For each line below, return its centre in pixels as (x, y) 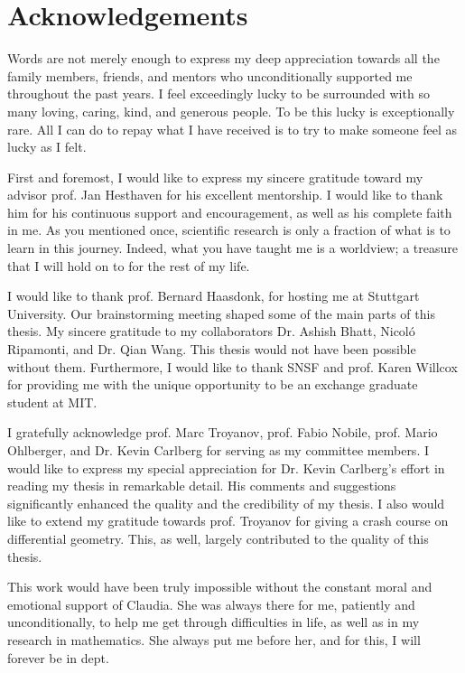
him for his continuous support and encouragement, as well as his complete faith (230, 212)
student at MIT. (52, 402)
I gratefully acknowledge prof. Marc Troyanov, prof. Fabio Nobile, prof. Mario (223, 432)
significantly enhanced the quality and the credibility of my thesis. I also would (226, 503)
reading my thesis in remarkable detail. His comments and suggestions (202, 486)
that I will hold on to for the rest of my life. (129, 265)
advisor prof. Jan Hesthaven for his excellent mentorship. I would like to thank (225, 195)
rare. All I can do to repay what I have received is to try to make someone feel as (232, 129)
